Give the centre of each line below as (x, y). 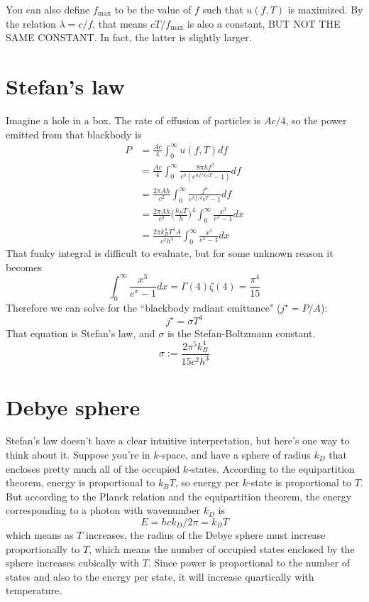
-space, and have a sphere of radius (235, 455)
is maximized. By (325, 9)
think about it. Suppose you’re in (78, 455)
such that (223, 9)
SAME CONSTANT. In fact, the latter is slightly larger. (129, 37)
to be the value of (153, 9)
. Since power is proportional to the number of (249, 563)
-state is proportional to (299, 482)
